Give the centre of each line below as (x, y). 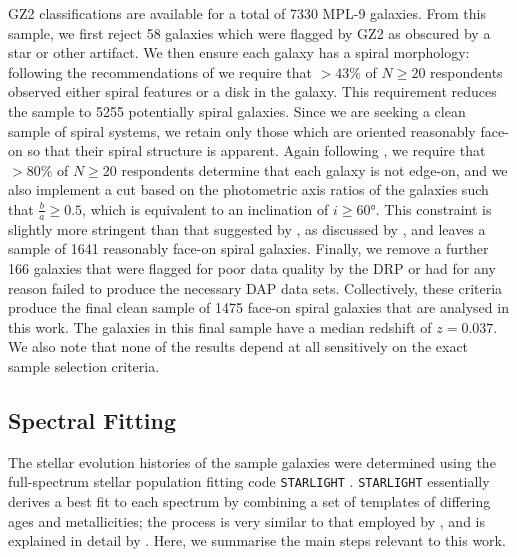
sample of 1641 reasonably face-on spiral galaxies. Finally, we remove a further (248, 248)
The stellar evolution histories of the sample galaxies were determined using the (252, 461)
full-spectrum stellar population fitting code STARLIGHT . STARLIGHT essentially (249, 481)
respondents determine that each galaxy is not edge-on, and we (314, 169)
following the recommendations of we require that (160, 71)
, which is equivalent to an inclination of (205, 208)
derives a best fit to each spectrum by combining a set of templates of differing (249, 500)
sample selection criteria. (84, 365)
